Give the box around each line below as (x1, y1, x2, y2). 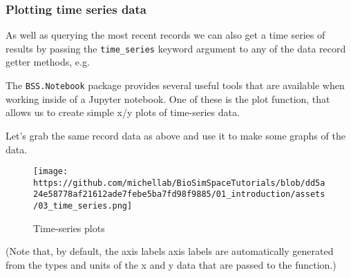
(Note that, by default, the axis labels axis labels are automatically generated (6, 244, 334, 258)
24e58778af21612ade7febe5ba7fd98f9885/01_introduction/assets (33, 189, 325, 200)
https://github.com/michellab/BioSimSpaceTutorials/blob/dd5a (33, 178, 325, 188)
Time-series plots (33, 220, 105, 235)
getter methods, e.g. (6, 55, 90, 69)
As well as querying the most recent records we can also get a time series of (6, 28, 325, 42)
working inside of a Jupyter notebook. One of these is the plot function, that (6, 91, 330, 106)
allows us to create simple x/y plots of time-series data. (6, 105, 240, 120)
